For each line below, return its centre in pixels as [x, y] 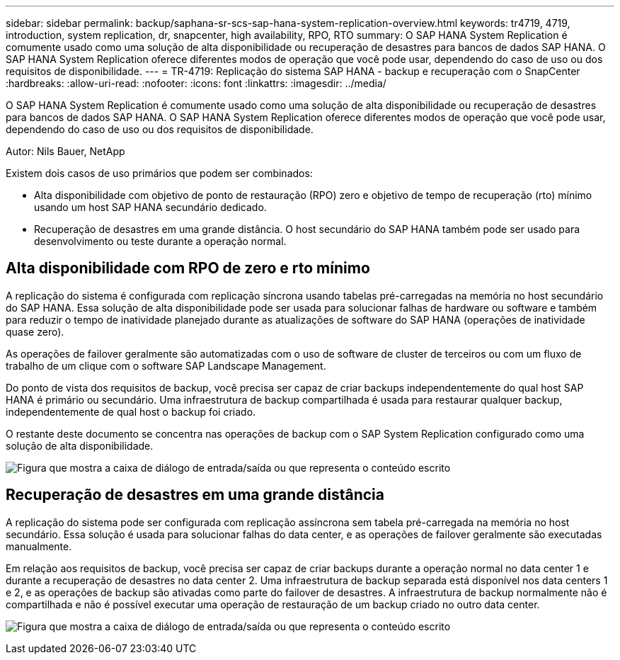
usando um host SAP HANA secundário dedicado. [150, 207]
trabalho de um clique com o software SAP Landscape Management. [166, 365]
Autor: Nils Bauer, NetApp [65, 151]
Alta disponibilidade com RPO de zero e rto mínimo [188, 268]
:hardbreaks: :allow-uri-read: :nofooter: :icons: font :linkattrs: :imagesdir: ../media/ [196, 83]
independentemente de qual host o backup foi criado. [131, 411]
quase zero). [35, 331]
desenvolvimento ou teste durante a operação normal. [160, 241]
